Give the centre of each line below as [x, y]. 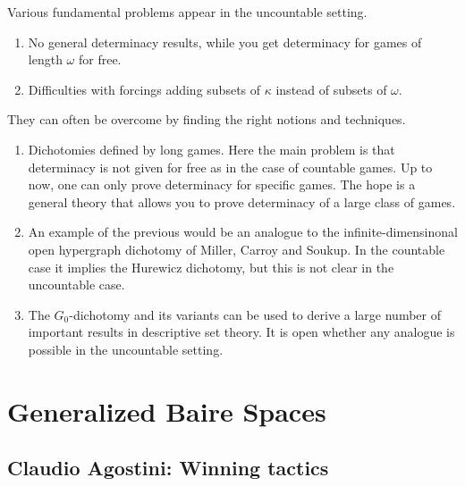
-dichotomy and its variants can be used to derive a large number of [255, 314]
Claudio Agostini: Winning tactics [168, 468]
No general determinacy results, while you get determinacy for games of [225, 42]
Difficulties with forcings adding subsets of [144, 89]
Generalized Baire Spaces [167, 411]
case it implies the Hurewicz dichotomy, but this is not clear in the [211, 267]
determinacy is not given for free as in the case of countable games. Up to [230, 167]
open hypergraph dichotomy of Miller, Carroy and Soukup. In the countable [237, 249]
